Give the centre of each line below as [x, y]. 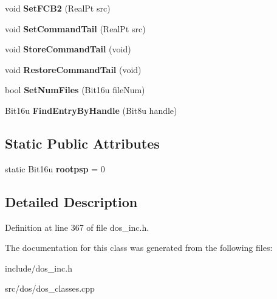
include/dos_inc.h [39, 268]
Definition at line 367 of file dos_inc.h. [77, 227]
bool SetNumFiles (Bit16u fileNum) [75, 90]
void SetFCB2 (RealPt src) [58, 8]
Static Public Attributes [82, 143]
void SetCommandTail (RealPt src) [75, 28]
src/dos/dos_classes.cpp [50, 288]
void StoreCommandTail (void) [68, 49]
